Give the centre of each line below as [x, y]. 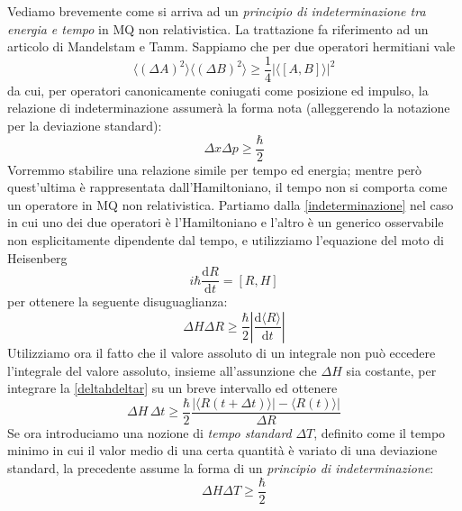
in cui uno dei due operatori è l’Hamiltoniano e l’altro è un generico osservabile [226, 222]
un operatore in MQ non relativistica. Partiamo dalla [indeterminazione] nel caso [231, 204]
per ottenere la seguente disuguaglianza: [118, 301]
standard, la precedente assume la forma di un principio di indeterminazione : [221, 467]
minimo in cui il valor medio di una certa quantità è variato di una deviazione [222, 450]
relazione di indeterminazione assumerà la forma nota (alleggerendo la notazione [229, 108]
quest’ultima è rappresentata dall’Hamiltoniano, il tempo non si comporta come [227, 187]
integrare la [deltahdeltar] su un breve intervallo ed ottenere [172, 388]
